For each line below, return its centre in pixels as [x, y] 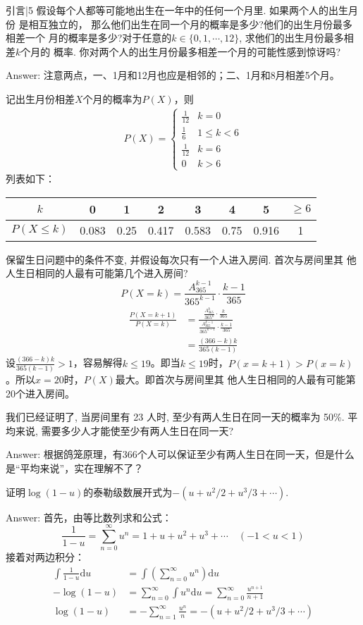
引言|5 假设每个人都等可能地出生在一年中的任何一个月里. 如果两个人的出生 [177, 10]
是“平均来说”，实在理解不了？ [75, 468]
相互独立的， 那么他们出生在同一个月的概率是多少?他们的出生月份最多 [190, 24]
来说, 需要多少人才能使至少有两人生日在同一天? [124, 430]
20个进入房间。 [40, 393]
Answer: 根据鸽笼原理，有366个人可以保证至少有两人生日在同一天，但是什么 [180, 454]
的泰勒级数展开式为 [128, 491]
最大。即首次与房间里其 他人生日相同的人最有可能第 [235, 379]
